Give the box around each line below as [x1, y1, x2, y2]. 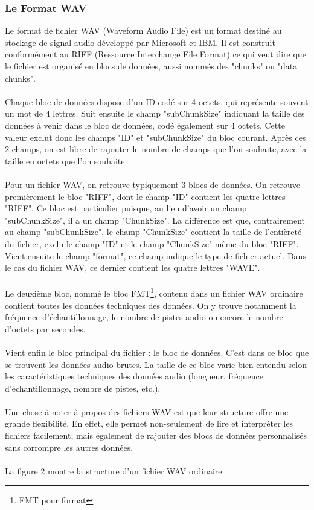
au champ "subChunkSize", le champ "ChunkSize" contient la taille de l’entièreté [5, 225, 302, 238]
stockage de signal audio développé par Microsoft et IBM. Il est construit [5, 36, 275, 48]
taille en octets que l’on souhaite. [5, 154, 127, 167]
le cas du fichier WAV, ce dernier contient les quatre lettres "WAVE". [5, 261, 260, 274]
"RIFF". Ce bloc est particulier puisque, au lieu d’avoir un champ [5, 202, 247, 215]
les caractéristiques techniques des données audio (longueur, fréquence [5, 370, 263, 382]
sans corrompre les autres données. [5, 441, 133, 453]
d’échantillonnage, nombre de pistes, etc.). [5, 381, 161, 394]
